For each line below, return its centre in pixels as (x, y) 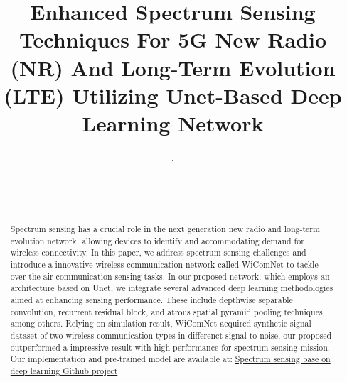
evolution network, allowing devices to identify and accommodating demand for (157, 240)
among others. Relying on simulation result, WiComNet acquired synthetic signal (161, 323)
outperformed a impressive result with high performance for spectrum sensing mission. (170, 347)
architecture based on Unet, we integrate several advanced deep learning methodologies (172, 288)
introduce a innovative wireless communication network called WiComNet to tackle (164, 264)
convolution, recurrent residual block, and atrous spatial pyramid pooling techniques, (167, 311)
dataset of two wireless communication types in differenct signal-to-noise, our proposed (171, 335)
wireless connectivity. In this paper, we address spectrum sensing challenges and (158, 252)
